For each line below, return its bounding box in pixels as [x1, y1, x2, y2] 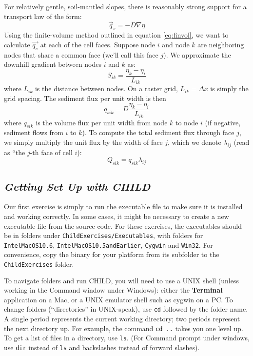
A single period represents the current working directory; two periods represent [4, 314, 240, 324]
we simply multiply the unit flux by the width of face [4, 137, 163, 147]
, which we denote [168, 137, 221, 147]
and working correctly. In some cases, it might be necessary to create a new [4, 211, 229, 221]
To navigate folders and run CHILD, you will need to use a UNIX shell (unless [4, 275, 239, 285]
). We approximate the [163, 49, 231, 59]
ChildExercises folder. [4, 259, 74, 269]
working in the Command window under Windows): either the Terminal [4, 285, 223, 295]
